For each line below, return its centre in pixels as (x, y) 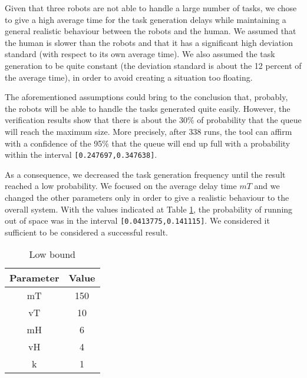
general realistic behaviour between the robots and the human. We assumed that (151, 31)
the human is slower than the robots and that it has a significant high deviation (149, 42)
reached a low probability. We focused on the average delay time (121, 186)
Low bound (52, 254)
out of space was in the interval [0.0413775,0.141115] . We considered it (137, 220)
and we (267, 186)
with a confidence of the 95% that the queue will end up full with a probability (148, 143)
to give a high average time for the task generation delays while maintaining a (146, 19)
